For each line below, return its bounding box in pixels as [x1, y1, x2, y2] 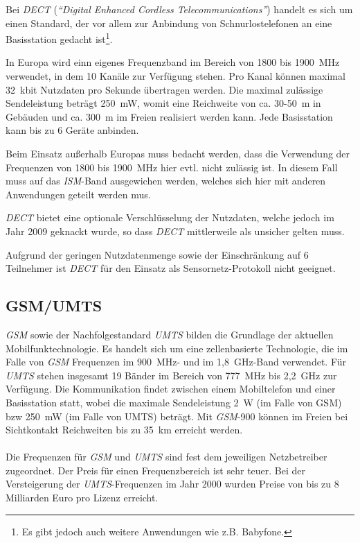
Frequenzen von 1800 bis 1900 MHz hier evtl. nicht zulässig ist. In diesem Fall [6, 160, 338, 174]
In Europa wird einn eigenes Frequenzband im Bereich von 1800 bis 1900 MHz [6, 55, 340, 69]
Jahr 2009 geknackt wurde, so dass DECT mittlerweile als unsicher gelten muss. [6, 223, 345, 238]
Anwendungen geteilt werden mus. [6, 187, 151, 201]
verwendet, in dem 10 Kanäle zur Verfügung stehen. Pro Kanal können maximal [6, 69, 345, 83]
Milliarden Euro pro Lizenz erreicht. [6, 490, 159, 505]
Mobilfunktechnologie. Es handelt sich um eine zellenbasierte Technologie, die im [6, 341, 348, 355]
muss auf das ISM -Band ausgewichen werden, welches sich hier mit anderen [6, 173, 326, 188]
